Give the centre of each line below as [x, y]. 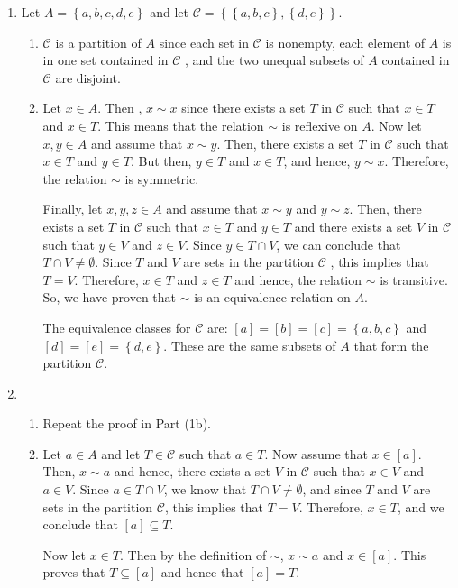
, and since [332, 489]
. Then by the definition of [193, 554]
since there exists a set [243, 108]
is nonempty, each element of [345, 42]
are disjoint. [88, 77]
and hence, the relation [298, 279]
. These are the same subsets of [250, 345]
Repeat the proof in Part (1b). [127, 423]
